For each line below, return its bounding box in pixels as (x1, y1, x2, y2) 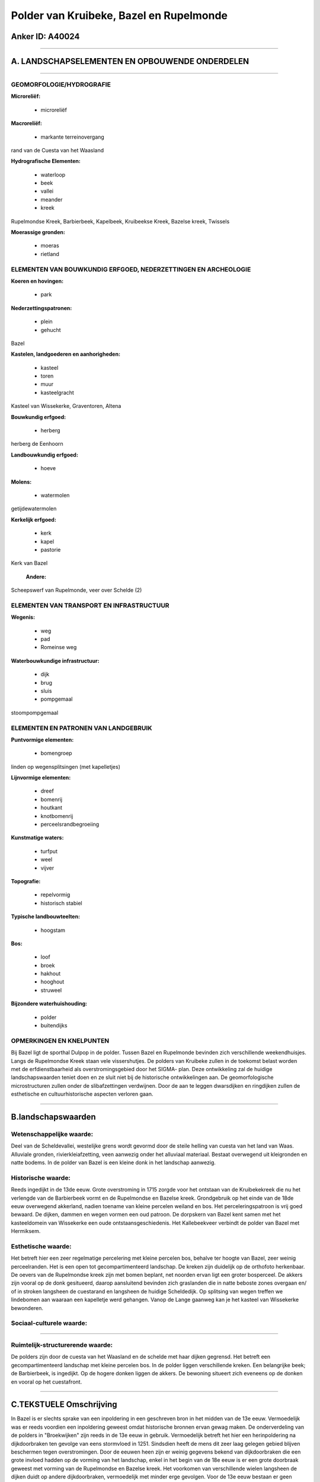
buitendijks (40, 1022, 68, 1029)
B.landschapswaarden (11, 1111, 96, 1122)
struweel (40, 986, 62, 994)
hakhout (40, 970, 61, 978)
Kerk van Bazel (11, 560, 48, 567)
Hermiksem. (11, 1228, 41, 1235)
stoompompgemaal (11, 709, 59, 716)
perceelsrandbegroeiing (40, 821, 100, 828)
